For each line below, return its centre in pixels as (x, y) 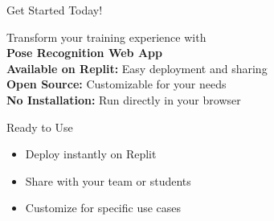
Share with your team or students (108, 180)
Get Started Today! (55, 10)
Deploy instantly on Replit (91, 154)
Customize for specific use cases (103, 208)
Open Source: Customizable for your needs (117, 84)
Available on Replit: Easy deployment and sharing (137, 68)
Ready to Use (40, 127)
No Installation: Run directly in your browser (124, 99)
